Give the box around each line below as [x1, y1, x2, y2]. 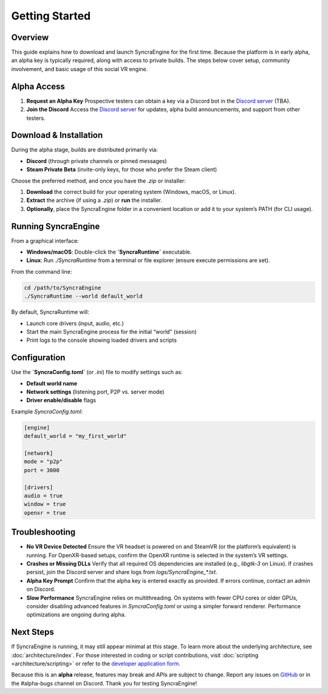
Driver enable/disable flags [26, 397, 97, 404]
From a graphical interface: [11, 237, 79, 245]
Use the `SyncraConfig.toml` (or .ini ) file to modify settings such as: [11, 369, 183, 376]
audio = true [24, 492, 63, 499]
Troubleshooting [11, 527, 76, 538]
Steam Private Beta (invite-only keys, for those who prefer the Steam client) [26, 166, 217, 173]
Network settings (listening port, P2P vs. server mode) [26, 388, 165, 395]
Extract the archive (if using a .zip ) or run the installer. [26, 196, 162, 204]
